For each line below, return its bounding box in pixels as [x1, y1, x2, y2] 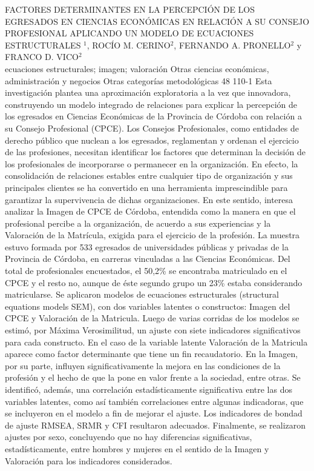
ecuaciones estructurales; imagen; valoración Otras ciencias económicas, [5, 62, 269, 75]
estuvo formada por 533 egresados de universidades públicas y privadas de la [5, 240, 289, 253]
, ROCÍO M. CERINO [87, 38, 171, 51]
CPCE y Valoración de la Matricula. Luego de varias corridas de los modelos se [5, 312, 299, 324]
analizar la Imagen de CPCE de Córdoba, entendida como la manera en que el [5, 205, 296, 218]
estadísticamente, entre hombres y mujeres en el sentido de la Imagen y [5, 442, 269, 455]
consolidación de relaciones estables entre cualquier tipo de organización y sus [5, 169, 293, 182]
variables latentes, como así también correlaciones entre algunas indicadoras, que [5, 395, 304, 407]
